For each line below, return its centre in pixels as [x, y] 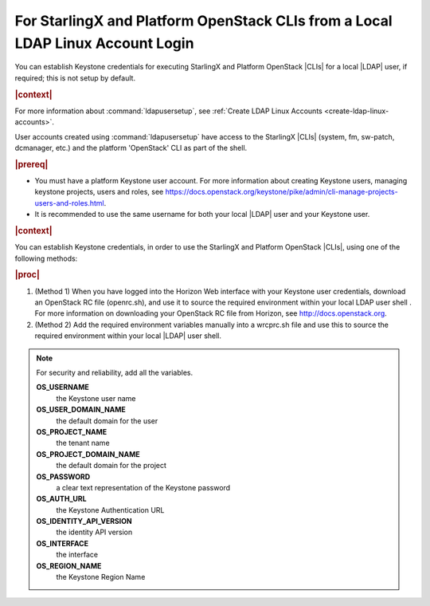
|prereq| [31, 164]
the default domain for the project [111, 466]
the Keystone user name [96, 398]
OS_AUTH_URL [61, 499]
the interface [77, 555]
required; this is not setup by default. [75, 78]
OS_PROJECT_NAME [72, 431]
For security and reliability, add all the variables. [115, 372]
